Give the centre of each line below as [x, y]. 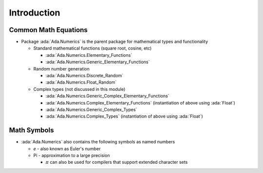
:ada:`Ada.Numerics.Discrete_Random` [85, 76]
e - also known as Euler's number [67, 149]
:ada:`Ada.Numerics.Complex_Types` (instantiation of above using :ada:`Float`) [124, 116]
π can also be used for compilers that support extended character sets [117, 162]
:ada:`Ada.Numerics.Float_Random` [81, 82]
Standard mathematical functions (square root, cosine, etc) [93, 48]
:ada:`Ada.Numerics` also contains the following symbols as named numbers [98, 142]
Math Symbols [31, 130]
